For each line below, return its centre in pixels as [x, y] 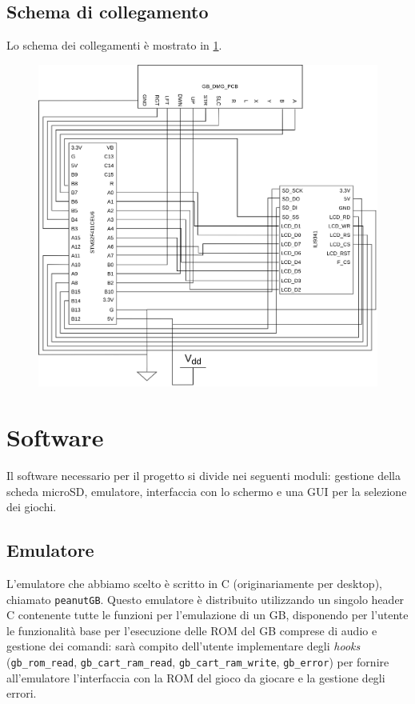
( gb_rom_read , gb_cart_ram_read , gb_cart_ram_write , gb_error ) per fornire [198, 661]
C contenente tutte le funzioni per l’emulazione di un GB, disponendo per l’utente [207, 615]
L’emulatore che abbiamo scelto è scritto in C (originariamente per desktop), [194, 583]
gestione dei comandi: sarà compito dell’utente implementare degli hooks [184, 646]
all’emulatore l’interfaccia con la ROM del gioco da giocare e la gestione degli [196, 677]
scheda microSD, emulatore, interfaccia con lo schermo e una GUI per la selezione [207, 491]
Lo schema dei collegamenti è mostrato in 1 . [114, 45]
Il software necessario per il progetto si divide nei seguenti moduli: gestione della [204, 475]
